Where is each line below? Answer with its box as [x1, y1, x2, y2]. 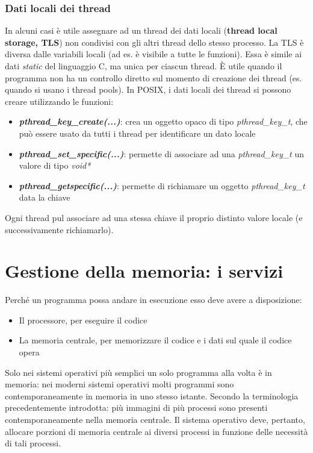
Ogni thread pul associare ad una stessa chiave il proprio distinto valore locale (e [5, 211, 303, 223]
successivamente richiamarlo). [5, 223, 114, 236]
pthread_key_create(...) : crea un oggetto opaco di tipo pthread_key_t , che [19, 115, 308, 128]
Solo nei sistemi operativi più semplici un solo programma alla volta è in [5, 366, 272, 378]
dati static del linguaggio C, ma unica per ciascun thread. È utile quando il [5, 60, 282, 72]
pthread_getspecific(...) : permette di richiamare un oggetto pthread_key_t [19, 179, 305, 192]
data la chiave [19, 191, 70, 204]
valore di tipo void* [19, 159, 91, 172]
